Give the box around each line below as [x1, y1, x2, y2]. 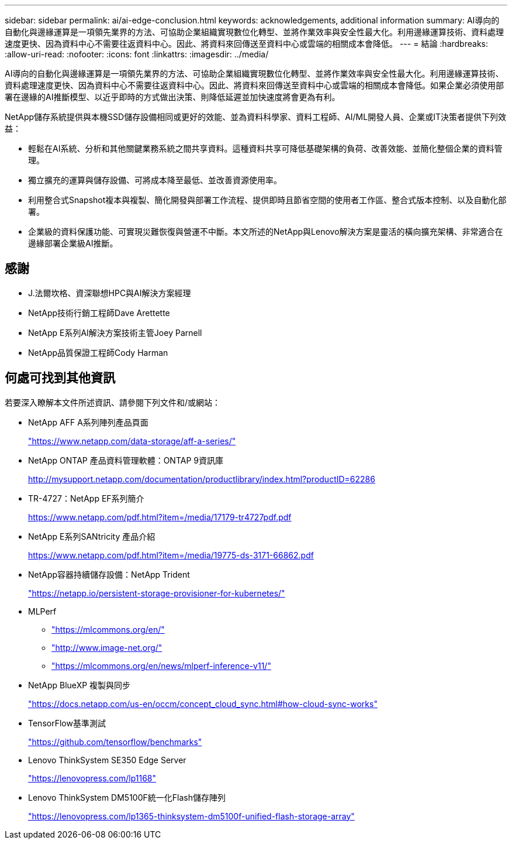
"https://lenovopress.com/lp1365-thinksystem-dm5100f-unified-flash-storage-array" [28, 811, 355, 821]
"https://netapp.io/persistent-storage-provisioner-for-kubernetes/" [28, 588, 285, 598]
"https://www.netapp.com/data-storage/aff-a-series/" [28, 435, 236, 446]
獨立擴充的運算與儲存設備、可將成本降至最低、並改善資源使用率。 [28, 175, 282, 185]
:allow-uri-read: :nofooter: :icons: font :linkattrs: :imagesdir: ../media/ [5, 49, 269, 59]
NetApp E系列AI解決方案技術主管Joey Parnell [28, 327, 202, 338]
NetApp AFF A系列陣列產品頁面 [28, 417, 148, 427]
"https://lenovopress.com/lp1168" [28, 773, 157, 783]
